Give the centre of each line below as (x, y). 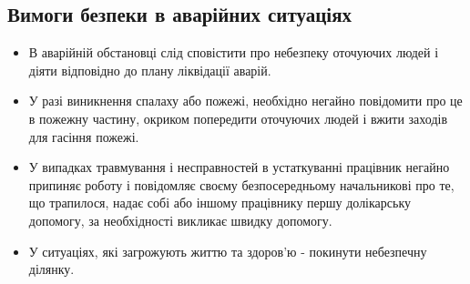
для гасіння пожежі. (84, 136)
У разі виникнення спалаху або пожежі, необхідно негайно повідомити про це (245, 101)
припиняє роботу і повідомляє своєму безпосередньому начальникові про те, (241, 184)
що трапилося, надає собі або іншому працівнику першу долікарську (220, 203)
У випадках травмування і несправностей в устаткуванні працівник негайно (239, 167)
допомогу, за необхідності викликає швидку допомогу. (180, 220)
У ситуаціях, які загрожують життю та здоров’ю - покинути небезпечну (228, 251)
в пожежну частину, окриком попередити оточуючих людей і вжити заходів (238, 118)
